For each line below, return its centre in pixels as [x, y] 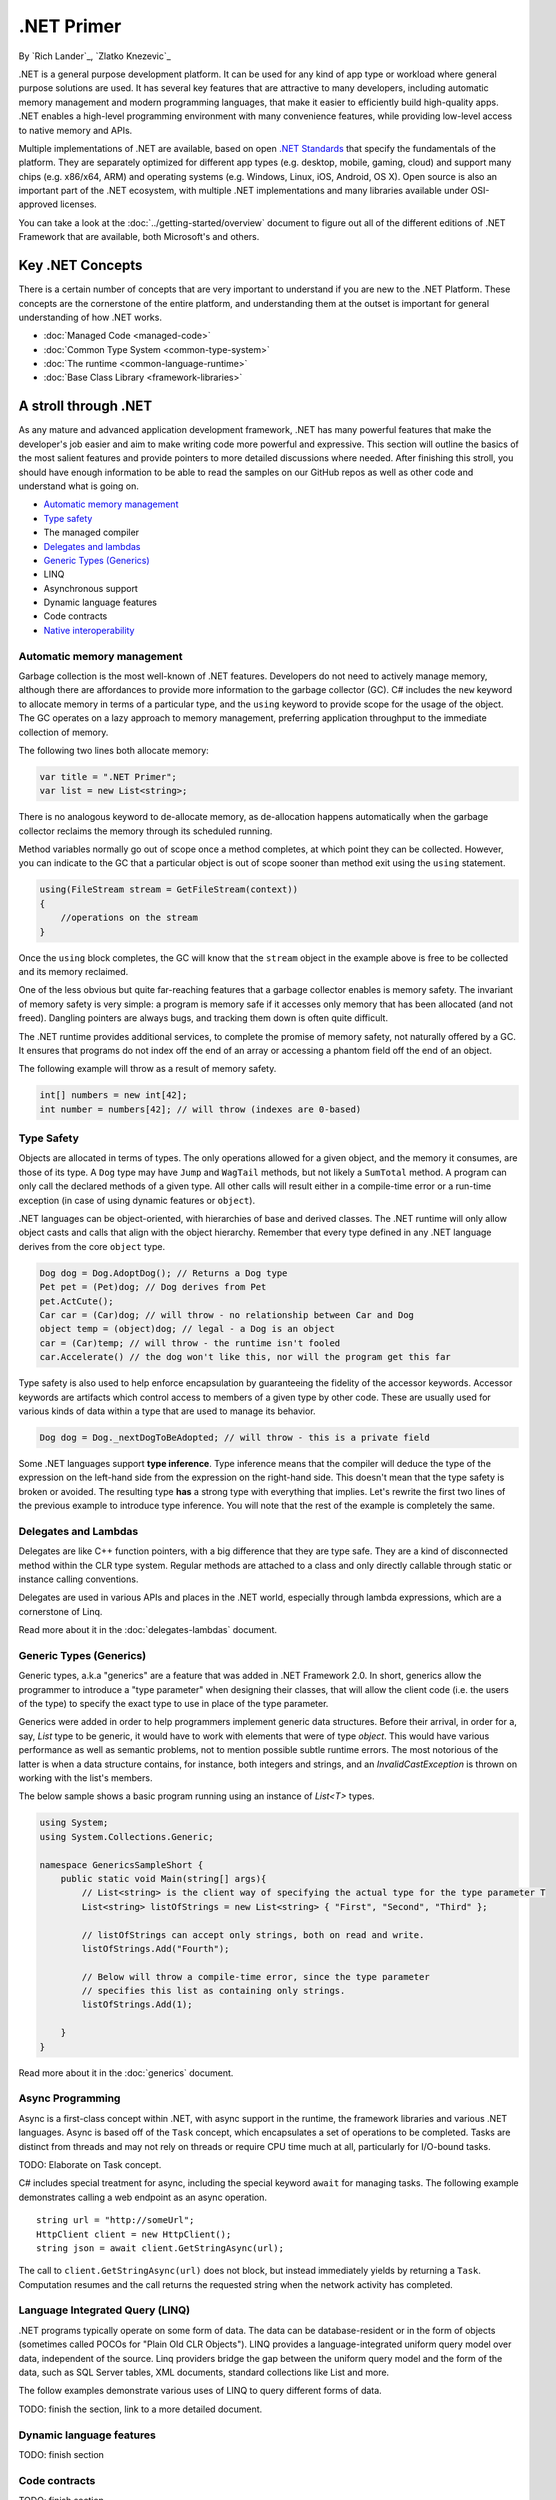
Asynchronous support [91, 588]
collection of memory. [63, 732]
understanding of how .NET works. [90, 317]
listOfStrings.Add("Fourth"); [155, 1948]
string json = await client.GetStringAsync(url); [160, 2248]
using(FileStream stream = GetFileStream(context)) [169, 889]
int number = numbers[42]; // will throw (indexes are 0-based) [200, 1109]
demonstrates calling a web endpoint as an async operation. [143, 2197]
